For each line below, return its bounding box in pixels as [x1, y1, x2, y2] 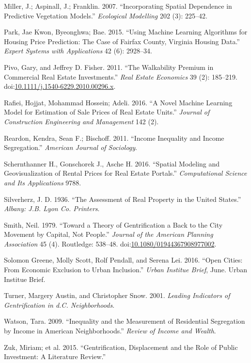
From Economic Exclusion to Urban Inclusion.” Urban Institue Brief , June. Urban [4, 264, 247, 275]
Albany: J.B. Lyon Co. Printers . [4, 203, 100, 214]
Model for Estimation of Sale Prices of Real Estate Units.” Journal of [4, 107, 210, 117]
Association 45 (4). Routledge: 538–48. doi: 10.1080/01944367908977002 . [4, 238, 217, 248]
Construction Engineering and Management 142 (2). [4, 116, 159, 126]
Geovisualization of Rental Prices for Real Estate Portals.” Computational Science [4, 168, 247, 178]
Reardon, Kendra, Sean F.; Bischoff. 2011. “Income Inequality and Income [4, 132, 224, 143]
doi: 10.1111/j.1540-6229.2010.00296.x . [4, 81, 116, 91]
